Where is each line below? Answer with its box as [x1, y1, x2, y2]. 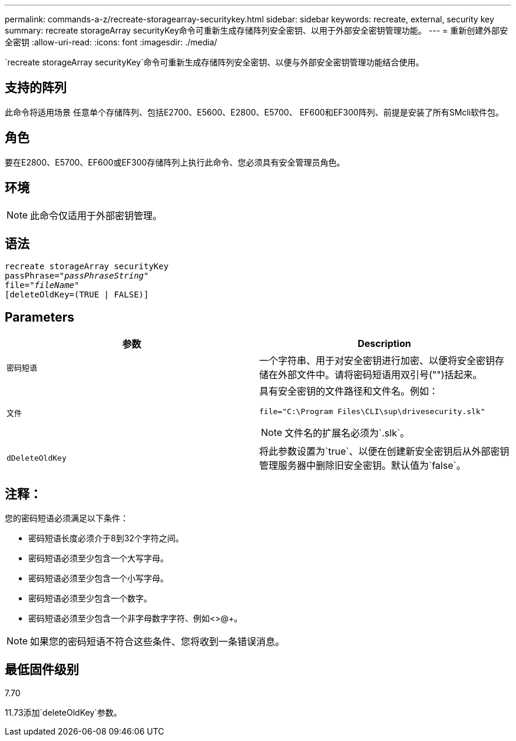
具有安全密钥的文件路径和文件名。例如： [259, 385, 439, 398]
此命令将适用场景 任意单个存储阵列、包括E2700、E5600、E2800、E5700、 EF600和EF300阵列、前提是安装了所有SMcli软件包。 [5, 107, 504, 117]
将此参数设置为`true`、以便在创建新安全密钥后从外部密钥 [259, 445, 510, 458]
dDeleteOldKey [6, 453, 67, 462]
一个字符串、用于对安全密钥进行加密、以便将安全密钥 [259, 355, 495, 367]
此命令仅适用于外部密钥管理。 [30, 209, 163, 221]
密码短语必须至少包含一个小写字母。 [28, 573, 168, 584]
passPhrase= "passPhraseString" [5, 271, 149, 281]
